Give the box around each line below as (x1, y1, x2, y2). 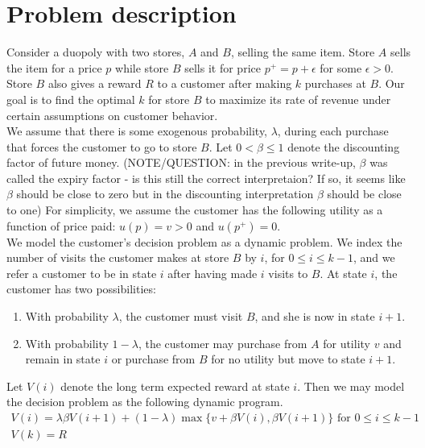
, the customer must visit (118, 308, 243, 325)
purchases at (304, 75, 366, 92)
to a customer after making (157, 75, 292, 92)
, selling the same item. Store (230, 44, 375, 60)
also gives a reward (47, 75, 142, 92)
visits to (268, 264, 308, 281)
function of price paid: (6, 217, 116, 234)
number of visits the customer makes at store (6, 249, 229, 266)
